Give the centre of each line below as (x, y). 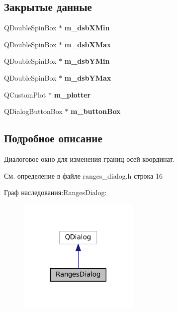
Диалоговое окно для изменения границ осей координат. (89, 158)
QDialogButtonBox (33, 111)
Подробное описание (53, 138)
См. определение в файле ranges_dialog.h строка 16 (83, 175)
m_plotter (72, 94)
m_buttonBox (96, 111)
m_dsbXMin (87, 28)
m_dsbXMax (88, 44)
